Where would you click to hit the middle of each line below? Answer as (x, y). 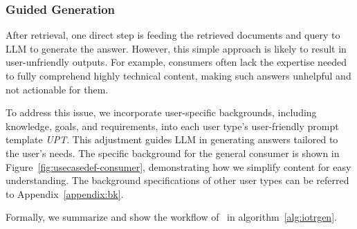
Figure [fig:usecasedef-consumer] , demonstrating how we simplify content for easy (178, 166)
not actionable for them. (57, 89)
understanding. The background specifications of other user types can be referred (177, 180)
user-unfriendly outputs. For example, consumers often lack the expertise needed (176, 62)
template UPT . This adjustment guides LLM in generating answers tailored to (172, 139)
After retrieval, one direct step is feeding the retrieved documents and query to (173, 35)
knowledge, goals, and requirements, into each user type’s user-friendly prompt (172, 126)
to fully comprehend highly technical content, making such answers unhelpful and (178, 75)
